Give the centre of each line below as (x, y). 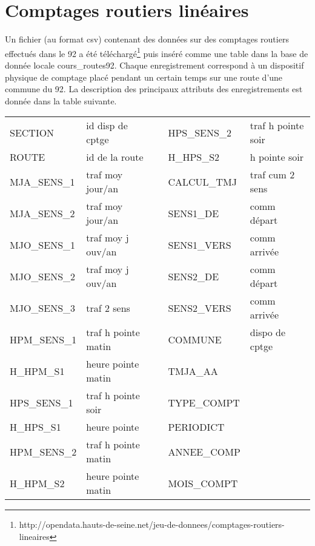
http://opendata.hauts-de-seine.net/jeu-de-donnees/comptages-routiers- (152, 524)
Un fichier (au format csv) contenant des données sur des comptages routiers (147, 39)
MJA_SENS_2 (42, 213)
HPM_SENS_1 (43, 339)
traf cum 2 (272, 175)
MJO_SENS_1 (43, 244)
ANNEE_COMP (204, 451)
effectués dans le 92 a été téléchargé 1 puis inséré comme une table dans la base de (157, 52)
